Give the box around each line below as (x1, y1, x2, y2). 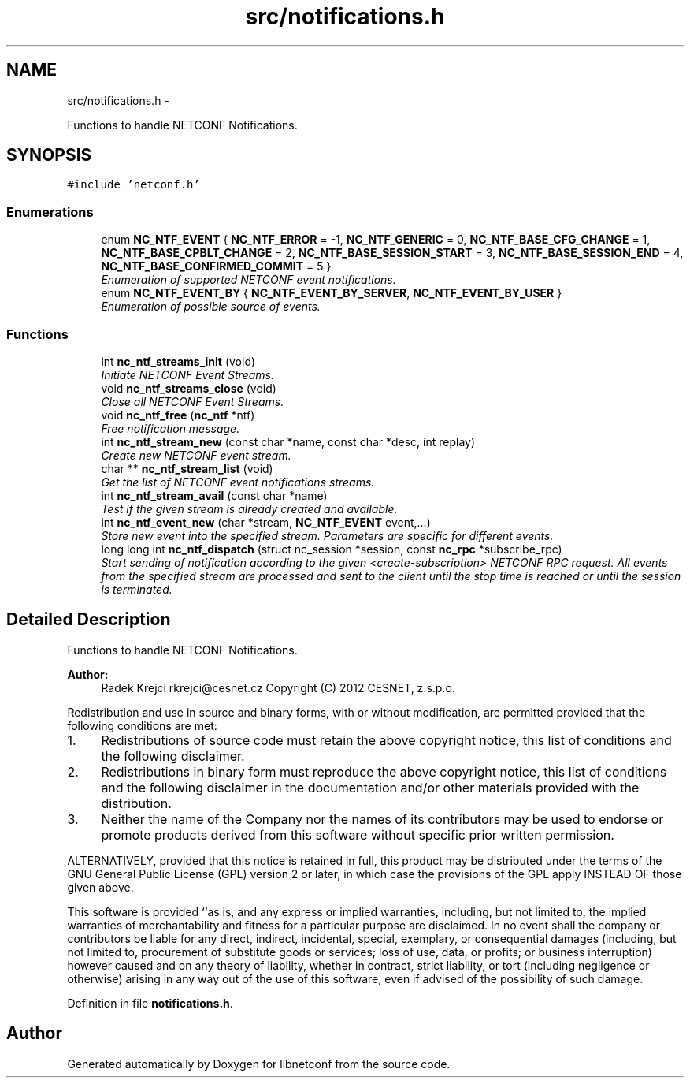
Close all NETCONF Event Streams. (101, 394, 284, 408)
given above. (67, 880, 134, 894)
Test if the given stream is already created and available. (101, 501, 398, 516)
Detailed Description (6, 609, 171, 630)
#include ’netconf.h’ (67, 178, 200, 192)
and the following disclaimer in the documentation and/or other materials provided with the (101, 779, 640, 795)
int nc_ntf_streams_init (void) (101, 354, 256, 368)
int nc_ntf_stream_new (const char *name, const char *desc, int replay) (101, 434, 476, 449)
